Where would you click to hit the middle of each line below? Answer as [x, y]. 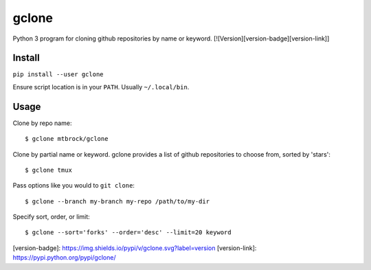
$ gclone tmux [48, 170]
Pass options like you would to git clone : [74, 185]
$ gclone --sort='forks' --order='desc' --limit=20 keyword [128, 233]
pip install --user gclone [58, 75]
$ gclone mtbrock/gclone [67, 139]
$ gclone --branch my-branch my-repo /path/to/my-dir [117, 201]
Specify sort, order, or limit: [52, 217]
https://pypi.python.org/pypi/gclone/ [64, 258]
